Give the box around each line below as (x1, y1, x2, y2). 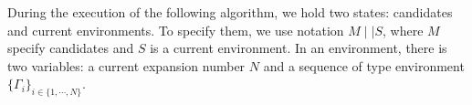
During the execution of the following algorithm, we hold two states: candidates (7, 3, 453, 21)
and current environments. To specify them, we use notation (7, 20, 344, 39)
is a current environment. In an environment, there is (150, 38, 447, 58)
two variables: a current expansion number (7, 56, 246, 75)
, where (383, 20, 424, 39)
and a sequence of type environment (263, 56, 465, 75)
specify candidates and (7, 38, 134, 58)
